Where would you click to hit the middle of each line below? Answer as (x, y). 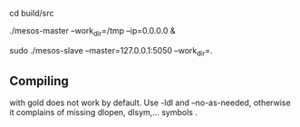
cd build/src (32, 13)
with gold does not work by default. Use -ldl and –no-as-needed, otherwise (150, 103)
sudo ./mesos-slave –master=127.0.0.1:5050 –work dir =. (111, 51)
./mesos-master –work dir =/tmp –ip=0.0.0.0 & (92, 32)
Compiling (39, 81)
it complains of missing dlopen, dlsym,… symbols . (103, 112)
